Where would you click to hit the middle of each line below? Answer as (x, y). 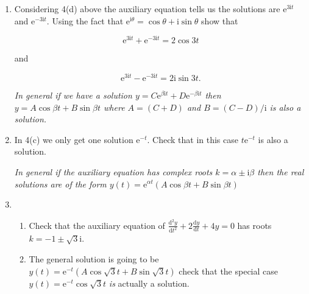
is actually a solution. (149, 283)
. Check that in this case (193, 139)
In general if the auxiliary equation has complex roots (113, 171)
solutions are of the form (60, 184)
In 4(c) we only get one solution (74, 139)
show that (220, 20)
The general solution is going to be (94, 259)
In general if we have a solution (73, 95)
